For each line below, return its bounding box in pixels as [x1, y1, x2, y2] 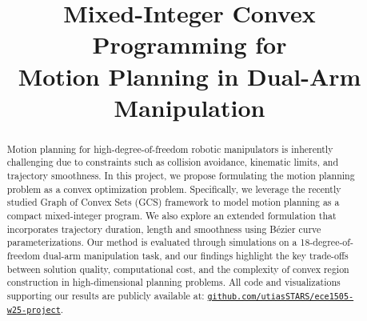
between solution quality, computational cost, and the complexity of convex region [6, 262, 349, 275]
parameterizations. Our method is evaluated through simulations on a [6, 235, 297, 249]
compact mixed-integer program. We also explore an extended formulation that [6, 209, 337, 223]
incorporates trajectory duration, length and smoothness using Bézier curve [6, 222, 321, 235]
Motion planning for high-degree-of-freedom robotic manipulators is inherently [6, 142, 333, 155]
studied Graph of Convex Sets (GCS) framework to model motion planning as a [6, 195, 340, 209]
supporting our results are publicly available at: [6, 288, 205, 302]
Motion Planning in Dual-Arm [18, 59, 361, 92]
